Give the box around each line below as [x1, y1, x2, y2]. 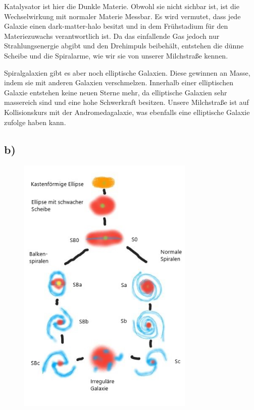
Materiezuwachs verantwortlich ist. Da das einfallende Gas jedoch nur [4, 30, 220, 41]
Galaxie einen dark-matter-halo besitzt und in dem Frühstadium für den [4, 21, 228, 31]
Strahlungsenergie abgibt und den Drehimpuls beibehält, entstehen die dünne [4, 40, 244, 51]
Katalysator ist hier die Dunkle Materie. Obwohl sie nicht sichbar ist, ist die [4, 1, 239, 11]
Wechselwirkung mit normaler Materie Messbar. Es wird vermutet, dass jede [4, 11, 241, 21]
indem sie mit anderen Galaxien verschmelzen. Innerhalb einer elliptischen [4, 77, 233, 88]
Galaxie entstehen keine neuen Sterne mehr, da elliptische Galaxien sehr [4, 87, 227, 97]
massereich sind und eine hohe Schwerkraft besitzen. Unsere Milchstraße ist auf [4, 97, 249, 107]
